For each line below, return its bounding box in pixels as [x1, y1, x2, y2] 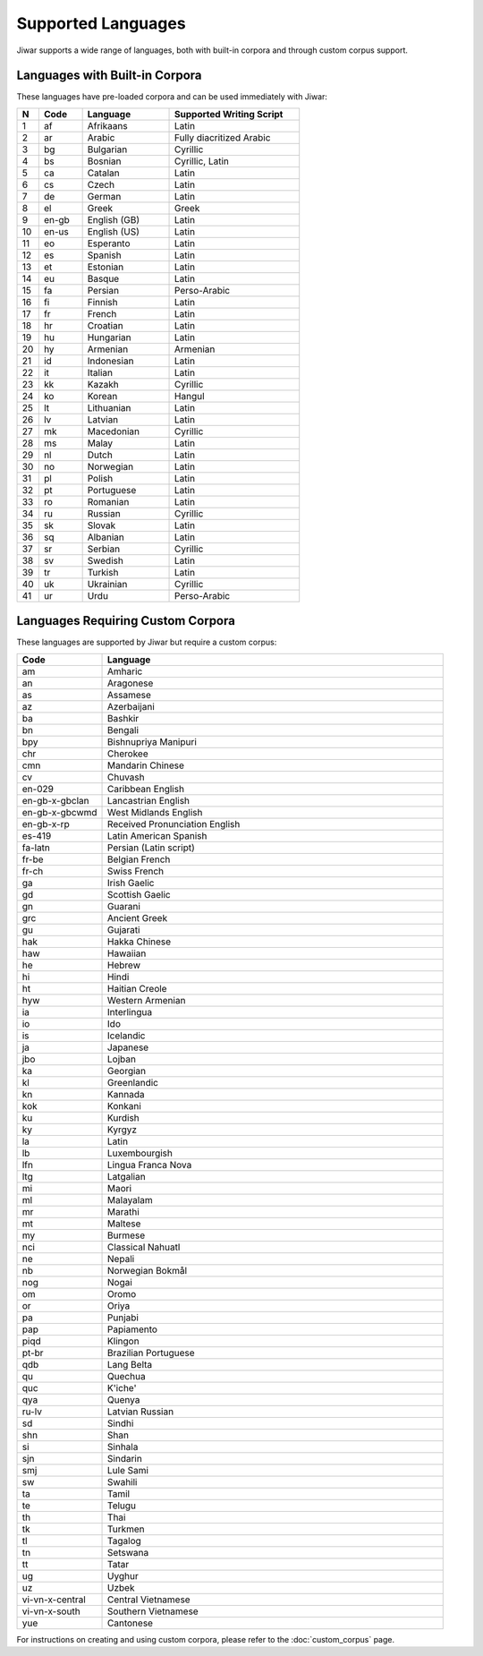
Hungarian [87, 331, 131, 344]
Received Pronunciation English [107, 817, 241, 830]
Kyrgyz [107, 1123, 138, 1136]
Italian [87, 366, 114, 379]
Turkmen [107, 1523, 145, 1535]
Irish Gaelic [107, 876, 155, 889]
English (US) [87, 225, 140, 237]
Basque [87, 272, 120, 285]
